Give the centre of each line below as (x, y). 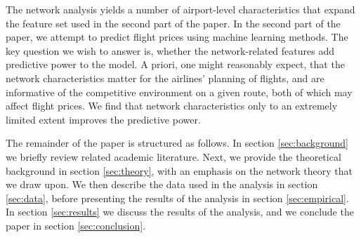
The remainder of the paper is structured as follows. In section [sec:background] (177, 143)
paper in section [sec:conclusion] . (76, 225)
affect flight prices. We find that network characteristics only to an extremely (172, 106)
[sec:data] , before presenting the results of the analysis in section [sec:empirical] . (177, 198)
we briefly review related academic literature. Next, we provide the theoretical (173, 156)
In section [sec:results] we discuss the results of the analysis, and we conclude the (180, 212)
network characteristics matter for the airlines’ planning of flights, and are (165, 78)
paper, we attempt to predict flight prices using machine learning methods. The (177, 37)
